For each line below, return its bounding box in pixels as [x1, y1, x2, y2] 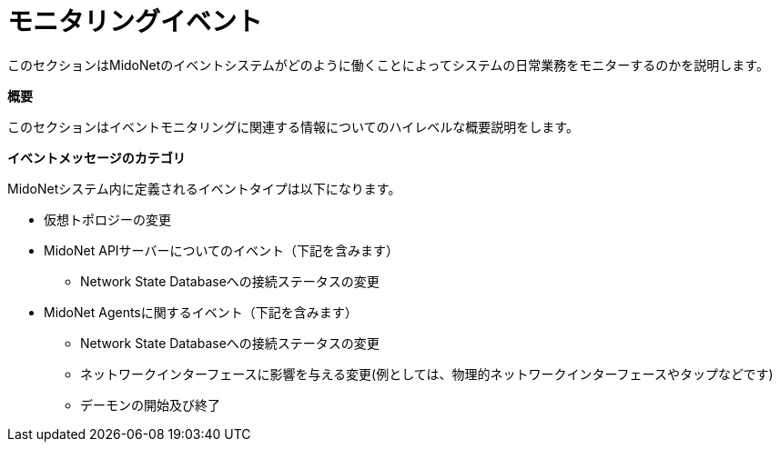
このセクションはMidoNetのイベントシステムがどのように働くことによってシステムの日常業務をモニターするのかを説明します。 [7, 56, 769, 73]
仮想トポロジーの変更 [44, 211, 171, 227]
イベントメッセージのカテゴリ [7, 149, 186, 165]
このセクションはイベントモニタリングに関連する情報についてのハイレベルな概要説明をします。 [7, 118, 579, 135]
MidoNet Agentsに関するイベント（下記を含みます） [44, 304, 358, 320]
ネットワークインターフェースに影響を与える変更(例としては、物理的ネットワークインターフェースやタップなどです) [80, 365, 774, 382]
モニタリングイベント [7, 6, 263, 37]
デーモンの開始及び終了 [80, 396, 220, 413]
